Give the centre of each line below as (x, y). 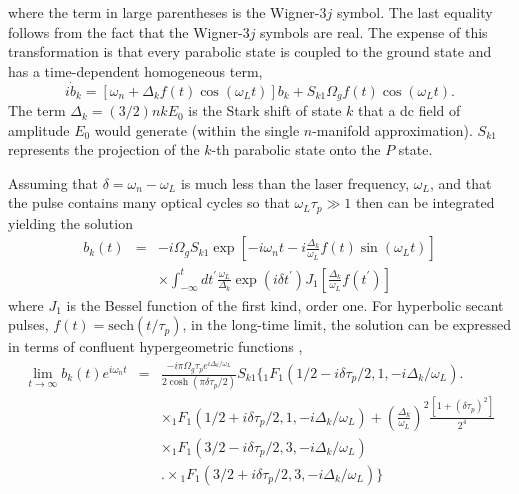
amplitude (39, 129)
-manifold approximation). (392, 129)
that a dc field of (409, 110)
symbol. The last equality (414, 12)
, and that (460, 182)
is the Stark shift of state (265, 110)
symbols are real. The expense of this (374, 31)
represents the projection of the (104, 149)
